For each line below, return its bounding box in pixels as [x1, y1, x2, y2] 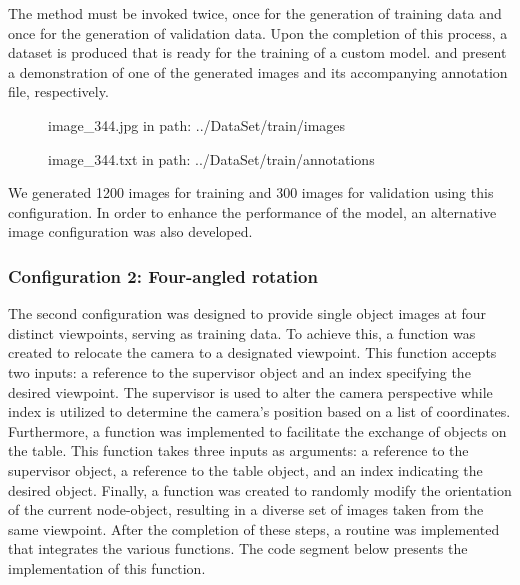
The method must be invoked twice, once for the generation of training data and [8, 3, 502, 23]
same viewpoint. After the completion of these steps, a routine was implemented [8, 518, 500, 539]
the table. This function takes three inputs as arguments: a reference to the [8, 440, 469, 461]
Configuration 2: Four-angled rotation [8, 263, 318, 288]
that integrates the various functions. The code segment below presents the [8, 538, 468, 559]
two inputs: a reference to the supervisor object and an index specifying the [8, 361, 471, 382]
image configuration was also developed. [8, 221, 253, 242]
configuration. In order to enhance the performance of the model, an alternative [8, 201, 497, 222]
